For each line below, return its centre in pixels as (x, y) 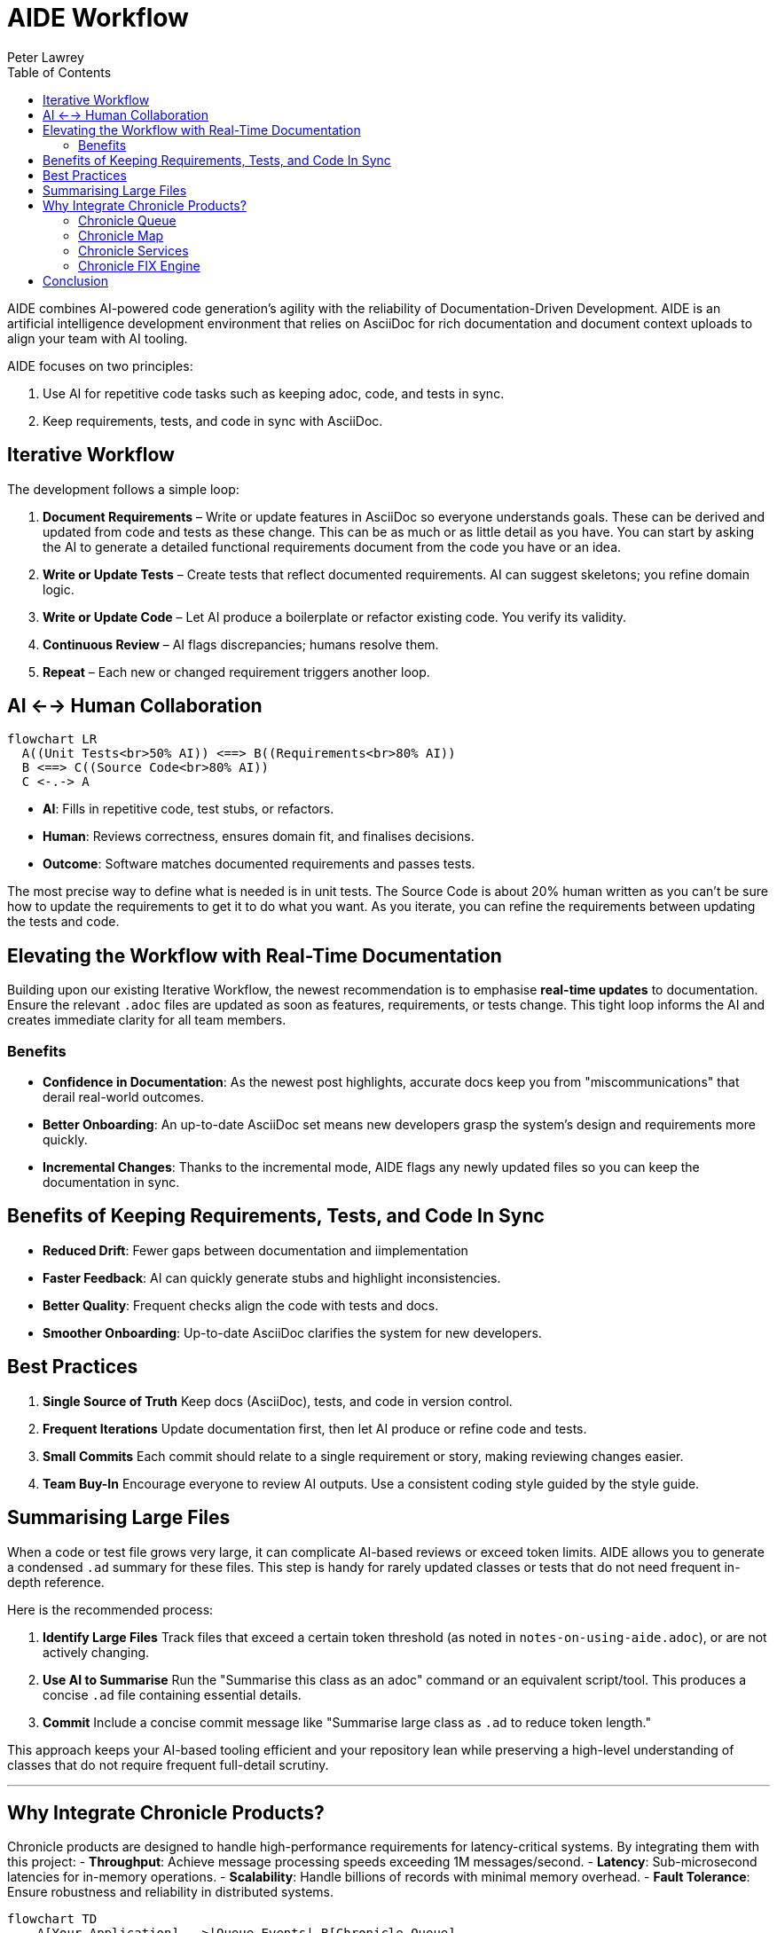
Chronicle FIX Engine (139, 265)
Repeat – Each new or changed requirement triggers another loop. (236, 672)
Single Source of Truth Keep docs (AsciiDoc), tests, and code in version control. (278, 1401)
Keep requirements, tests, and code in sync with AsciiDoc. (213, 420)
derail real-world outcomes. (123, 1097)
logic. (59, 589)
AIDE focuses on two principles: (100, 365)
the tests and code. (63, 922)
